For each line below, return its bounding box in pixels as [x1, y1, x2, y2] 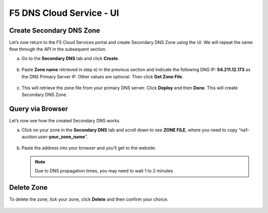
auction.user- [21, 134, 49, 140]
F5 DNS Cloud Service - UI [9, 7, 119, 18]
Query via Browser [9, 105, 68, 113]
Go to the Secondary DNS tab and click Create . [21, 55, 119, 61]
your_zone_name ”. [49, 134, 88, 140]
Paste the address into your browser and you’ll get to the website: [21, 145, 156, 151]
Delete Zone [9, 183, 48, 192]
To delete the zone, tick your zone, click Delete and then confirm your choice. [9, 196, 169, 203]
